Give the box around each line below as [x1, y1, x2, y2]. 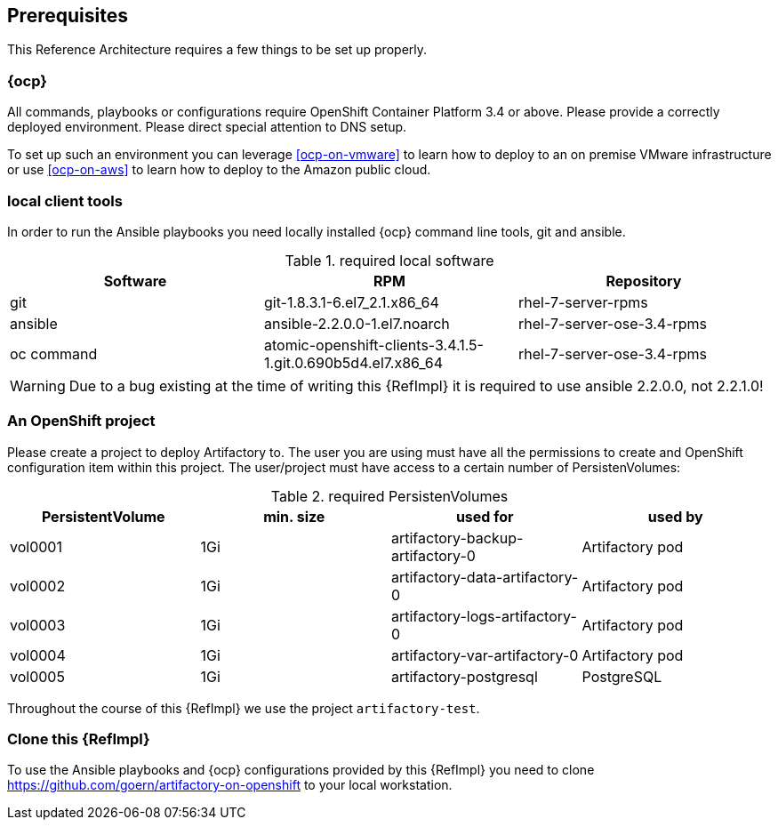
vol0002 [10, 576, 66, 595]
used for [455, 507, 514, 526]
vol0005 [10, 667, 65, 686]
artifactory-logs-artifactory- [391, 606, 577, 625]
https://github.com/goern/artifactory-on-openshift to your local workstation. [7, 777, 453, 793]
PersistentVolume [41, 507, 165, 526]
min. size [263, 507, 325, 526]
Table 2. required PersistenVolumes [270, 486, 509, 505]
